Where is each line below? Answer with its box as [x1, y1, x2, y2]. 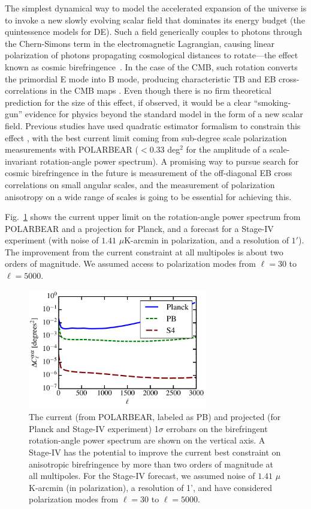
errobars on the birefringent [166, 422, 268, 434]
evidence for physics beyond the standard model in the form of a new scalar [25, 108, 303, 120]
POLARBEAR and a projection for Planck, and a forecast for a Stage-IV [5, 222, 274, 234]
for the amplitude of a [186, 143, 267, 156]
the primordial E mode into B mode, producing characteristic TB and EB [5, 72, 276, 85]
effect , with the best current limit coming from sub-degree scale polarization [5, 131, 287, 144]
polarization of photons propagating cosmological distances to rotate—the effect [5, 49, 298, 61]
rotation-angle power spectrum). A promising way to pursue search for [40, 154, 299, 167]
